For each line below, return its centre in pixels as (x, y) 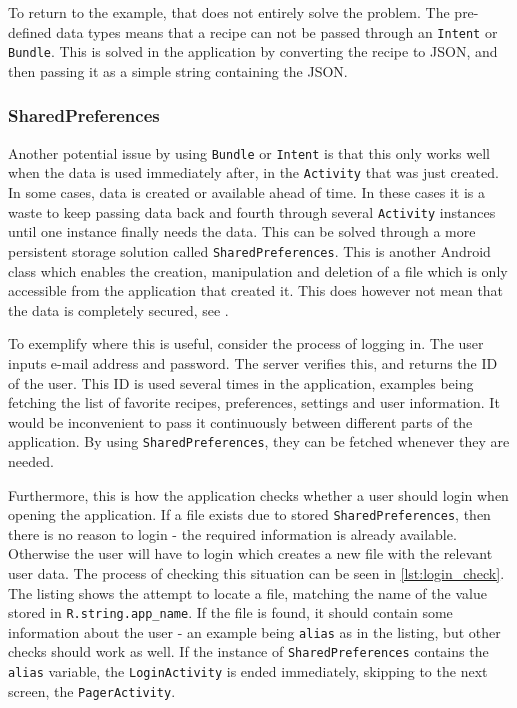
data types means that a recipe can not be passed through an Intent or (277, 31)
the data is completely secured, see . (118, 309)
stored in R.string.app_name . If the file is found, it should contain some (230, 612)
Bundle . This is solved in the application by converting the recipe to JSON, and (253, 51)
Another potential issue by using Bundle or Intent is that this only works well (249, 152)
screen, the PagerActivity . (92, 690)
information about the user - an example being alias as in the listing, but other (254, 631)
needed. (31, 460)
